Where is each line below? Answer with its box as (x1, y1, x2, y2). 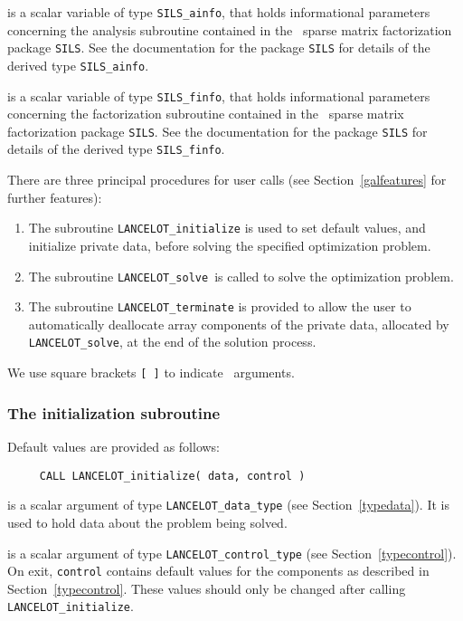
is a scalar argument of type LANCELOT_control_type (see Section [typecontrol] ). (7, 543, 457, 562)
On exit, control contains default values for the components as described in (7, 561, 430, 580)
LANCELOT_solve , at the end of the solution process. (28, 332, 317, 351)
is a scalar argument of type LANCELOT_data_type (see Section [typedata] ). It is (7, 495, 449, 514)
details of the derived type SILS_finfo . (7, 139, 225, 158)
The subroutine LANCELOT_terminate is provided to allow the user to (28, 297, 411, 316)
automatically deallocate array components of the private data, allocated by (28, 314, 449, 333)
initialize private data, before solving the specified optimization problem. (28, 235, 431, 254)
